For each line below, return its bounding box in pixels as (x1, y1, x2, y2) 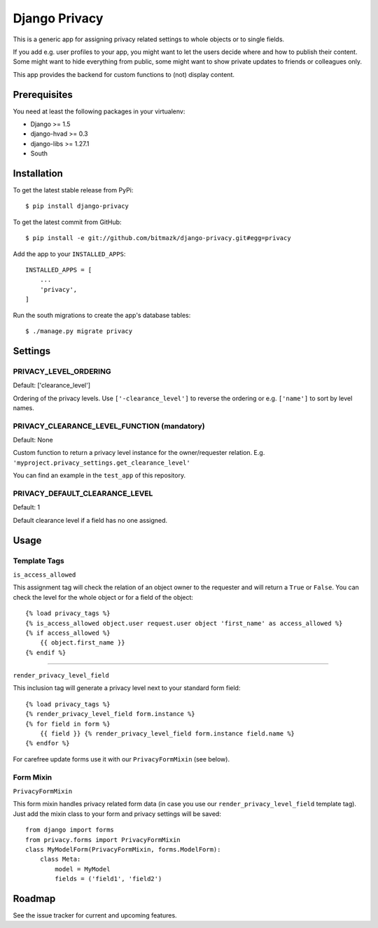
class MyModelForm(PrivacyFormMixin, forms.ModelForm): (25, 845, 221, 853)
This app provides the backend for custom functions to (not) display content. (13, 70, 234, 78)
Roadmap (13, 892, 56, 904)
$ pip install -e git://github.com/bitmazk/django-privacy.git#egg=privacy (25, 234, 291, 242)
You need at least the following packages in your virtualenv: (13, 107, 185, 115)
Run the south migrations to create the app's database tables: (13, 311, 191, 319)
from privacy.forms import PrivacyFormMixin (25, 836, 181, 843)
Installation (13, 168, 63, 179)
